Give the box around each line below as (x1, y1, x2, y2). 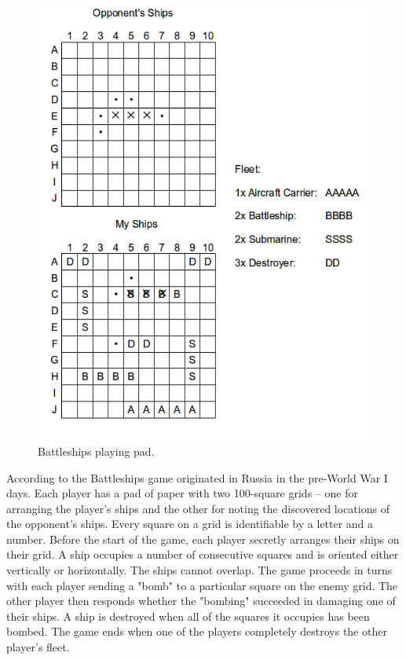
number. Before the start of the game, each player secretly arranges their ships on (6, 530, 400, 547)
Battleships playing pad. (38, 442, 155, 459)
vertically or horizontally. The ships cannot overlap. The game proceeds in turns (6, 562, 393, 578)
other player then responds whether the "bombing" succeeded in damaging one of (6, 592, 396, 609)
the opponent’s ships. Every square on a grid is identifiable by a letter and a (6, 515, 374, 532)
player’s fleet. (6, 639, 70, 655)
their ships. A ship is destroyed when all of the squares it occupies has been (6, 607, 370, 624)
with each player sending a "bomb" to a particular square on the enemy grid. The (6, 577, 398, 593)
